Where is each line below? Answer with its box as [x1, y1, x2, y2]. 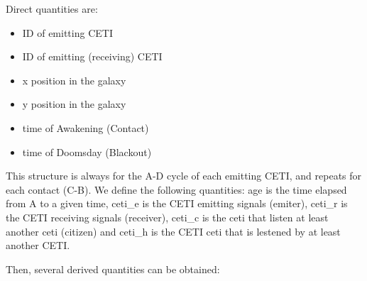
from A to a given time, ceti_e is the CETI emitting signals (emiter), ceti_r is [6, 196, 348, 211]
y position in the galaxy [22, 97, 126, 111]
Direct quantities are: [6, 1, 98, 16]
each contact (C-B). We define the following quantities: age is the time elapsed [6, 182, 347, 197]
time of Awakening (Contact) [22, 120, 149, 135]
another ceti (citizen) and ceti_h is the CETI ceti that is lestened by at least [6, 224, 341, 238]
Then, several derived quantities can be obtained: [6, 261, 220, 276]
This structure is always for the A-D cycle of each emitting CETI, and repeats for [6, 168, 362, 183]
